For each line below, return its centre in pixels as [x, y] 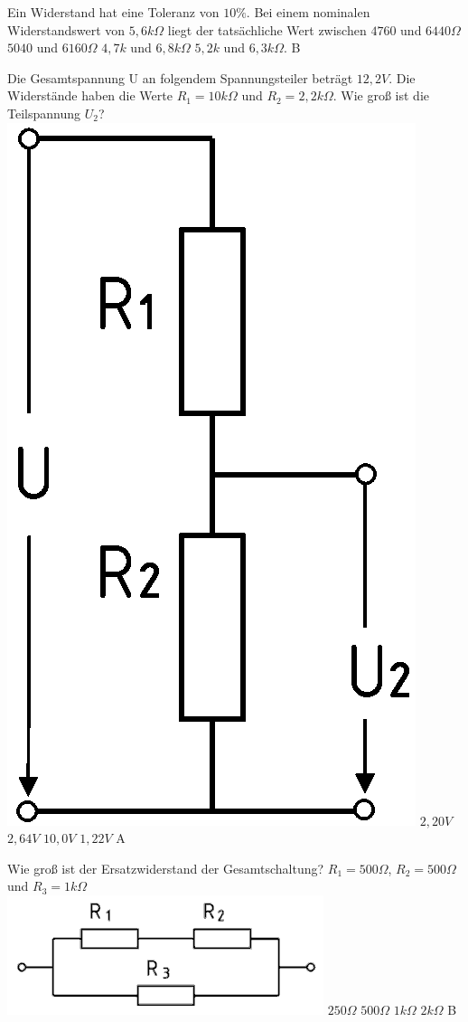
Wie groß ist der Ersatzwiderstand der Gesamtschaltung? [166, 868]
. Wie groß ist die [381, 95]
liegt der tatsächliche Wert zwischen [267, 29]
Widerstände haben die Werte [90, 95]
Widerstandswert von [66, 29]
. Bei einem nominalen [308, 12]
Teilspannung [44, 113]
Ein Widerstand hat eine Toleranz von [113, 12]
